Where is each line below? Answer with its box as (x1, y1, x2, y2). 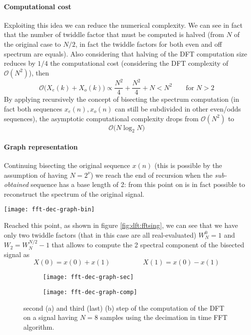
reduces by (4, 58, 36, 68)
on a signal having (23, 312, 78, 322)
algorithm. (23, 321, 55, 332)
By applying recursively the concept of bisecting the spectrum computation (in (4, 94, 239, 104)
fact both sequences (4, 103, 62, 113)
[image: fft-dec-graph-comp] (43, 288, 137, 296)
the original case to (4, 38, 61, 49)
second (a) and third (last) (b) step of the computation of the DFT (23, 302, 225, 313)
